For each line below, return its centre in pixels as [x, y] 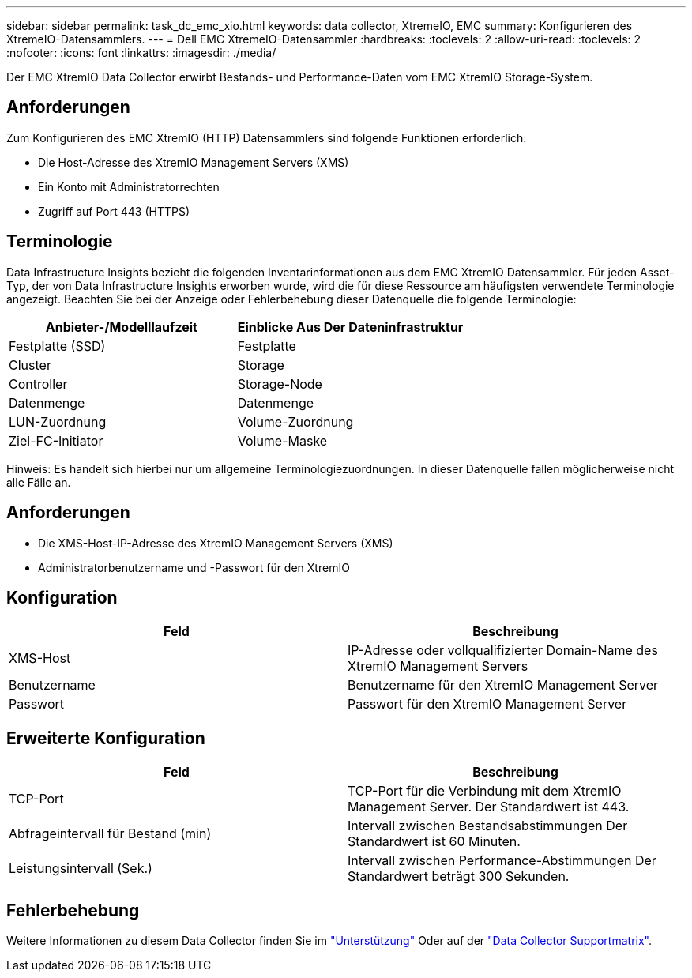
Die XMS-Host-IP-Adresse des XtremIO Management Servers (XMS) [216, 543]
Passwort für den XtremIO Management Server [487, 704]
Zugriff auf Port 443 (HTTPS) [114, 211]
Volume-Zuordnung [295, 421]
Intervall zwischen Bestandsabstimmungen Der [488, 826]
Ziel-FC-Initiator [56, 440]
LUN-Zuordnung [58, 421]
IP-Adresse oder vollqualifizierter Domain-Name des [503, 651]
